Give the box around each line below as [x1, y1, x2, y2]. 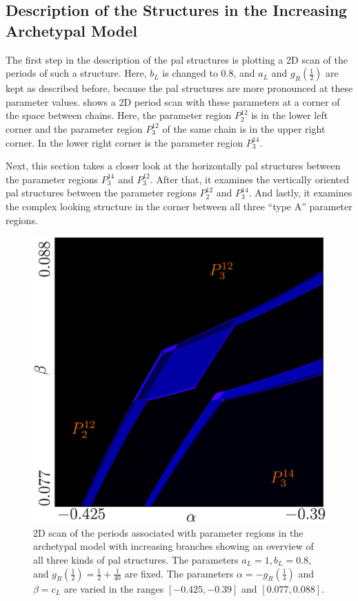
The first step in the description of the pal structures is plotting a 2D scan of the [6, 52, 348, 66]
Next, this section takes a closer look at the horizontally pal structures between [6, 158, 341, 173]
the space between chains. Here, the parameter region [6, 108, 232, 122]
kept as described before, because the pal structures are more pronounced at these [6, 81, 353, 95]
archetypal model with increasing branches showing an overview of [33, 539, 314, 553]
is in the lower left [251, 108, 328, 122]
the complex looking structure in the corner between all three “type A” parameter [6, 198, 352, 213]
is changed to [162, 66, 218, 80]
